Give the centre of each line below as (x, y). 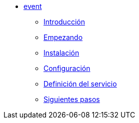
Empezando (63, 37)
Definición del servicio (80, 84)
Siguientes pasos (72, 99)
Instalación (61, 53)
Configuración (67, 68)
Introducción (64, 22)
